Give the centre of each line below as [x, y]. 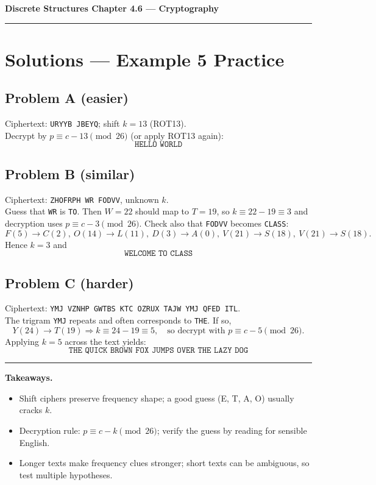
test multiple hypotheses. [66, 474]
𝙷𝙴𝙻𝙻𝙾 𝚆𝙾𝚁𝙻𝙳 [158, 145]
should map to [162, 211]
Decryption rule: [50, 430]
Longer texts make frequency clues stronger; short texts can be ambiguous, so [164, 463]
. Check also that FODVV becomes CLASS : [214, 223]
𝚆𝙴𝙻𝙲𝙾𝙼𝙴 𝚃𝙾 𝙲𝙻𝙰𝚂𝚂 [158, 254]
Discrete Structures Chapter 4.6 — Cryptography [112, 8]
